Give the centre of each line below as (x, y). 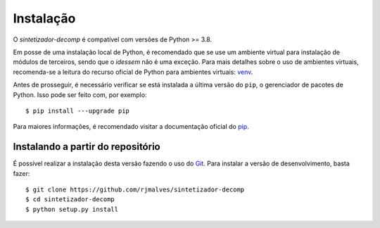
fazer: (21, 173)
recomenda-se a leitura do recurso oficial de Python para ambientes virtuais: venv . (133, 72)
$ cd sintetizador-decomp (70, 199)
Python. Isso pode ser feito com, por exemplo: (80, 94)
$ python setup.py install (72, 209)
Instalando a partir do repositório (87, 147)
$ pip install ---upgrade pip (78, 110)
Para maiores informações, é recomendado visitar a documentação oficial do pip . (131, 127)
